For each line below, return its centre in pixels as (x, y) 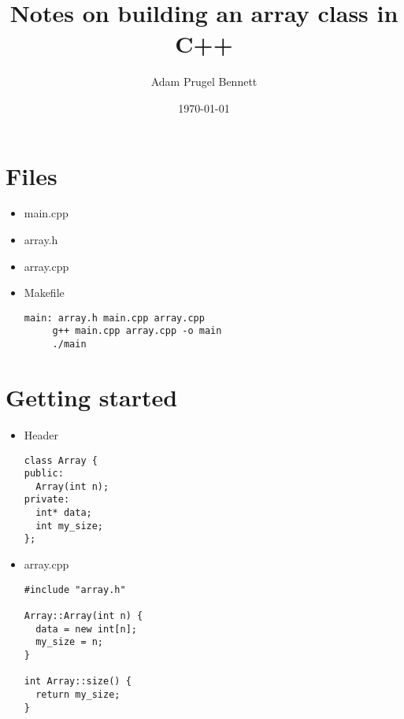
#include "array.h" (75, 589)
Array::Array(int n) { (83, 616)
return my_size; (78, 694)
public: (44, 474)
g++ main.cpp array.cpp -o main (137, 331)
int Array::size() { (78, 682)
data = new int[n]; (86, 629)
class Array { (61, 460)
